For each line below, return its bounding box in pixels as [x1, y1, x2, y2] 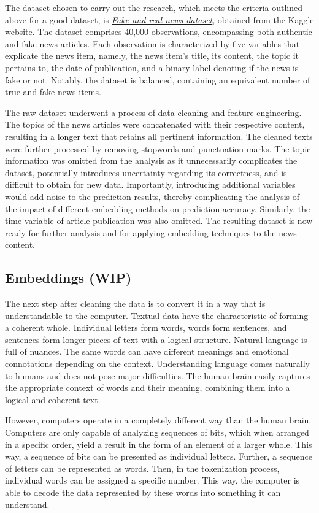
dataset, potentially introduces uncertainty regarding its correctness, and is [5, 166, 287, 179]
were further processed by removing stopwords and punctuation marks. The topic [5, 142, 311, 155]
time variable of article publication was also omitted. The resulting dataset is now [5, 214, 313, 227]
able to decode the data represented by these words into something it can [5, 485, 281, 498]
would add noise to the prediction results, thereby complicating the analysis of [5, 190, 300, 202]
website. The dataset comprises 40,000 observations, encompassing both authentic [5, 25, 312, 38]
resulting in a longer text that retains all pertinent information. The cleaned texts [5, 129, 313, 142]
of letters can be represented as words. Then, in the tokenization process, [5, 461, 280, 474]
